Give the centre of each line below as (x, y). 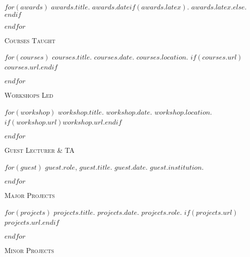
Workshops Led (29, 95)
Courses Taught (30, 40)
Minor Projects (29, 250)
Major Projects (30, 195)
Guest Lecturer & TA (40, 150)
